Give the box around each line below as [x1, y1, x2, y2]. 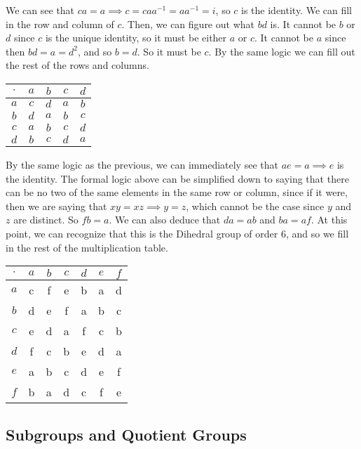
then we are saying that [6, 198, 107, 213]
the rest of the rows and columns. [6, 58, 149, 72]
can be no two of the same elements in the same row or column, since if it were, [6, 185, 348, 200]
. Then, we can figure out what [121, 16, 254, 31]
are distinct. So [13, 212, 79, 227]
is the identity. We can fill [241, 3, 353, 17]
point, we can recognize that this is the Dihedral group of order [6, 226, 278, 240]
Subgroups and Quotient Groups [6, 423, 247, 445]
